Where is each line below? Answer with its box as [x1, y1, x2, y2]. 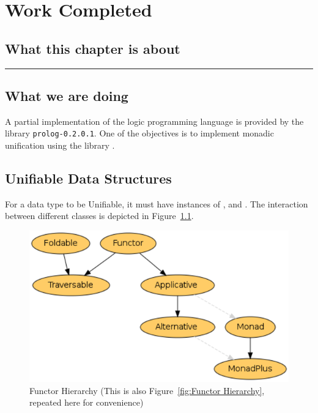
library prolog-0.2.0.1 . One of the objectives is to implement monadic [5, 127, 274, 140]
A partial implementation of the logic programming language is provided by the [5, 114, 304, 127]
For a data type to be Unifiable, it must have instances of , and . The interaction [5, 197, 308, 210]
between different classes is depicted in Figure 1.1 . [5, 209, 194, 222]
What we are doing [5, 86, 128, 105]
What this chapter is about [5, 39, 180, 58]
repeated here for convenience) [29, 396, 144, 409]
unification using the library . [5, 139, 115, 152]
